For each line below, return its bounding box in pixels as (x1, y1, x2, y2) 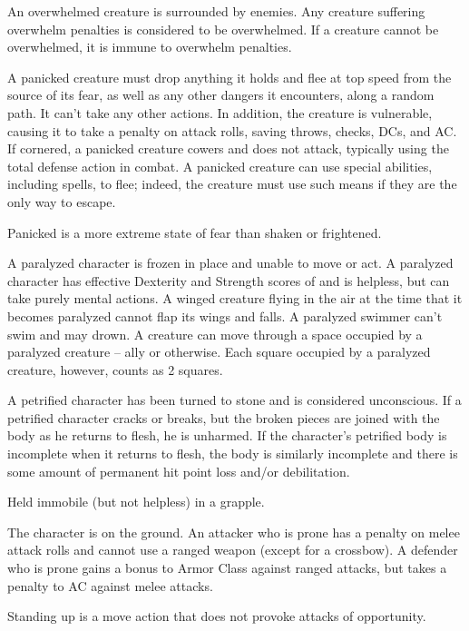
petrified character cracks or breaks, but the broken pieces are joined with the (7, 408, 440, 427)
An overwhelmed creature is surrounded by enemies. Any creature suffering (7, 2, 425, 20)
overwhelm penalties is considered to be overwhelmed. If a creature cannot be (7, 19, 439, 38)
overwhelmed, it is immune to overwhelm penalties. (7, 37, 292, 56)
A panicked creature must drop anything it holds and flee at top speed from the (7, 67, 452, 86)
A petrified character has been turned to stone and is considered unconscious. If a (7, 390, 462, 409)
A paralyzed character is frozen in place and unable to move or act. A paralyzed (7, 253, 454, 272)
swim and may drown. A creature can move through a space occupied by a (7, 324, 423, 343)
